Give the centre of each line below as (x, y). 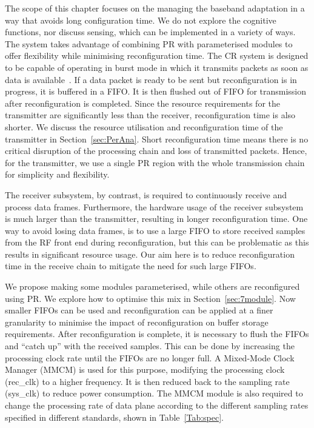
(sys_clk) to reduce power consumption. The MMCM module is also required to (154, 393)
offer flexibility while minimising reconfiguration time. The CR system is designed (157, 55)
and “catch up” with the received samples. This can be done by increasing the (150, 346)
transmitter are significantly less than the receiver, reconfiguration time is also (150, 115)
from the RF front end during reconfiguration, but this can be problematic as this (157, 242)
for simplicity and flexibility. (57, 174)
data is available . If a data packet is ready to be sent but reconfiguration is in (151, 79)
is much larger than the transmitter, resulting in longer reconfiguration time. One (156, 219)
